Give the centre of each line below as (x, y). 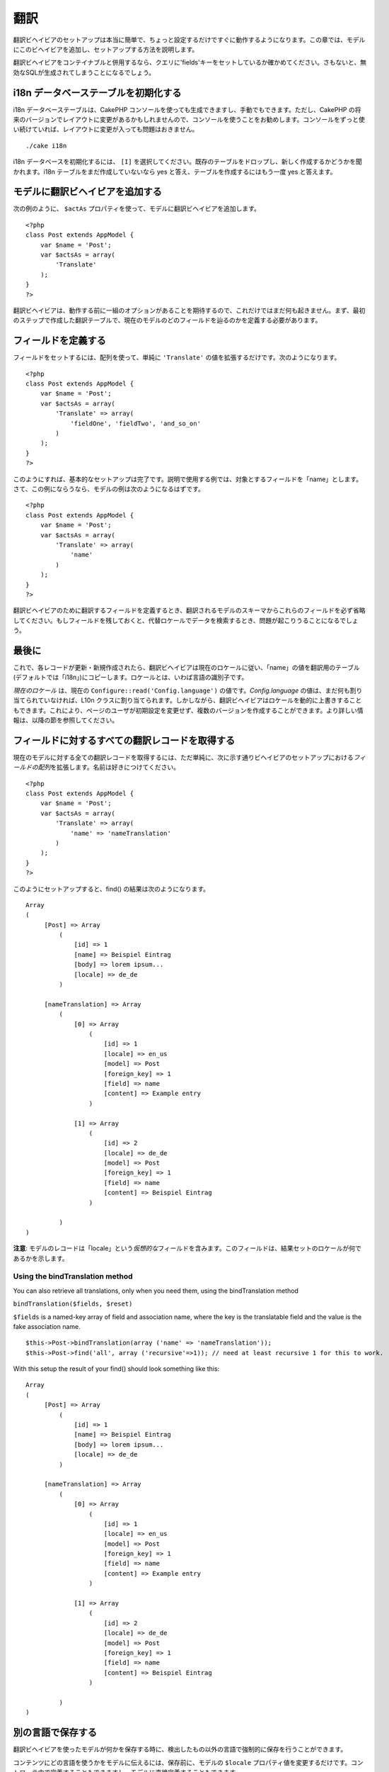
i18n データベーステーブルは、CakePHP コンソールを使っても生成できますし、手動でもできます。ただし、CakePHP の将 (187, 109)
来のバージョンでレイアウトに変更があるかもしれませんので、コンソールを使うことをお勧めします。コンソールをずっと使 (189, 120)
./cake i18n (46, 146)
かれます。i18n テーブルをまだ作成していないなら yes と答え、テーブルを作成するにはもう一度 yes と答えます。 (175, 172)
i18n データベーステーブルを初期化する (97, 92)
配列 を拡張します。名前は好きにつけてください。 (109, 767)
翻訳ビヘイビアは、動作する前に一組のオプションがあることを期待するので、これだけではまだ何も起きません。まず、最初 (189, 310)
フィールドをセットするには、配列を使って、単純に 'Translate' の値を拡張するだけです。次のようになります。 (177, 357)
